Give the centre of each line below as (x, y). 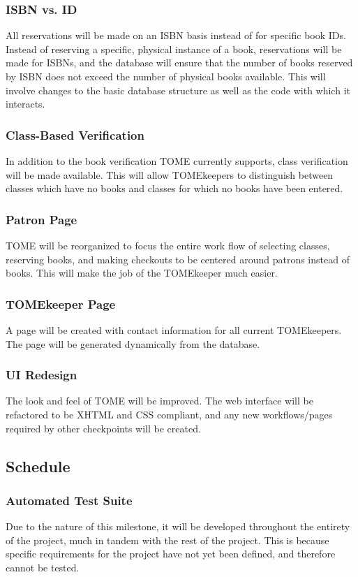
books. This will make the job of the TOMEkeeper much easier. (142, 273)
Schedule (38, 466)
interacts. (25, 104)
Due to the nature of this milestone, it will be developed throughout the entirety (178, 526)
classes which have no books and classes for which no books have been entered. (174, 188)
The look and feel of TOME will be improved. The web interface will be (159, 401)
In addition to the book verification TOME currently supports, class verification (177, 161)
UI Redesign (42, 375)
